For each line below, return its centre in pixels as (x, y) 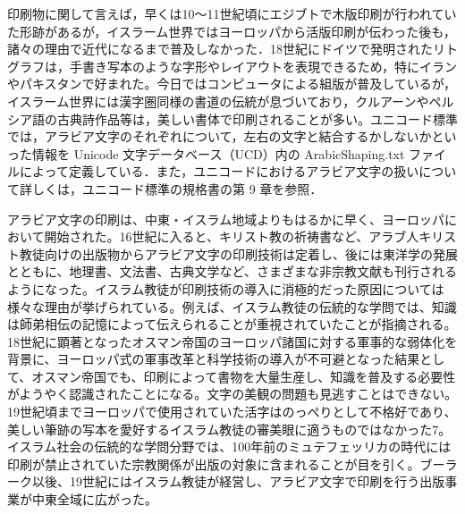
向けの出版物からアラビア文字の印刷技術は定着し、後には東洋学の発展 (251, 253)
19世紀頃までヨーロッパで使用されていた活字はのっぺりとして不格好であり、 (232, 412)
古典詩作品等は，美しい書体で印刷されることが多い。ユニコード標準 (257, 118)
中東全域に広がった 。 (94, 499)
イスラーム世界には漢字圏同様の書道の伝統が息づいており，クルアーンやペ (224, 101)
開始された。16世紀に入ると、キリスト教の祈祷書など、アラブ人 (232, 236)
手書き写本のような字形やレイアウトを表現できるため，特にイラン (263, 66)
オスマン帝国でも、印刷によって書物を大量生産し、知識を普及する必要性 (244, 376)
